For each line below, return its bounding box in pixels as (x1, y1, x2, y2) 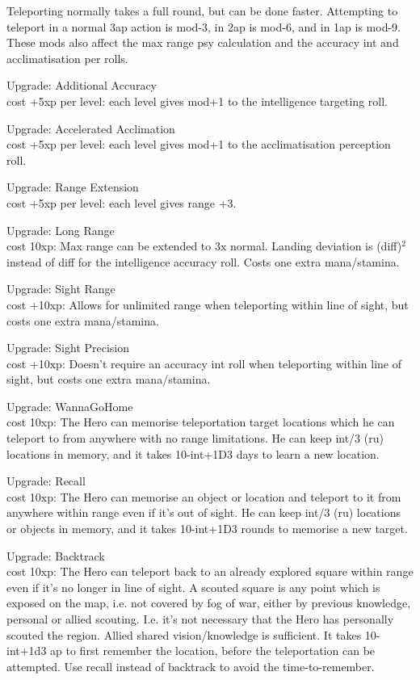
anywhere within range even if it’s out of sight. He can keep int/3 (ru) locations (6, 504, 401, 521)
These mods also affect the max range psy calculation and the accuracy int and (6, 34, 399, 51)
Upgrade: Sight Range (6, 280, 115, 297)
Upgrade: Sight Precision (6, 339, 130, 356)
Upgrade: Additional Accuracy (6, 77, 157, 94)
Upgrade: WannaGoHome (6, 397, 133, 414)
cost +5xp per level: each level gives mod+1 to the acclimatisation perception (6, 136, 391, 153)
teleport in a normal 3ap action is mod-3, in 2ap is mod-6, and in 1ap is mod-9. (6, 18, 401, 35)
